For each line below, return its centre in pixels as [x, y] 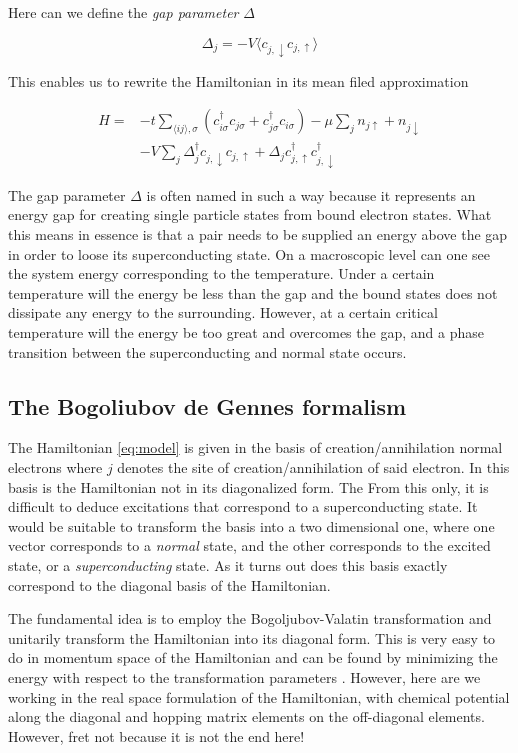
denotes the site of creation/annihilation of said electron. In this [313, 467]
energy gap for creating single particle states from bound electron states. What [250, 214]
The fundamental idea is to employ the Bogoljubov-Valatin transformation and [250, 618]
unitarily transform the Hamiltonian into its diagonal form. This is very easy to [252, 637]
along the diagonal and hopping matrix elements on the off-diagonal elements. [246, 716]
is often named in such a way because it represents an [311, 194]
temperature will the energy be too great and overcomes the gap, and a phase [246, 332]
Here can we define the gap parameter [123, 12]
